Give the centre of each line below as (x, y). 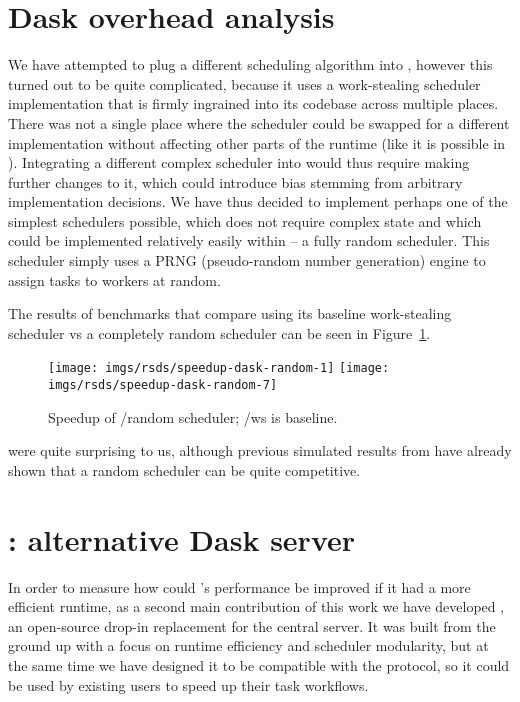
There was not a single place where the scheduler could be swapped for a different (259, 122)
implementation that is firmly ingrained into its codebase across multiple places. (253, 103)
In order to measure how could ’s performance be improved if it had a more (239, 586)
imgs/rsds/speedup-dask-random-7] (163, 385)
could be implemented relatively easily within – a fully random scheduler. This (249, 240)
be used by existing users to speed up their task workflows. (188, 684)
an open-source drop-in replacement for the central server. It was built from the (252, 625)
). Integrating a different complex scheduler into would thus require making (239, 162)
